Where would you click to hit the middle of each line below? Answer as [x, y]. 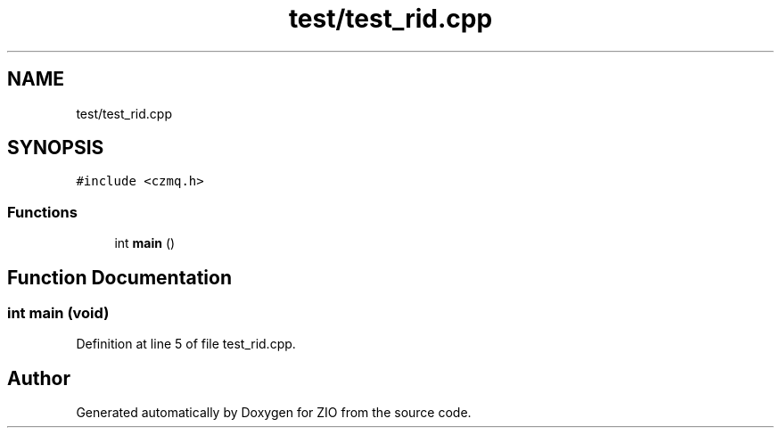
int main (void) [58, 313]
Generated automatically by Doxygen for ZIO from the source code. [274, 413]
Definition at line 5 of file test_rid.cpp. [186, 344]
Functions [42, 212]
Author [39, 378]
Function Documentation [119, 277]
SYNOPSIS [56, 148]
